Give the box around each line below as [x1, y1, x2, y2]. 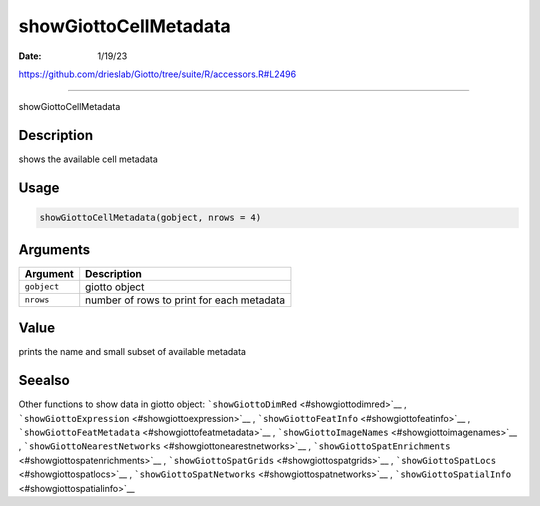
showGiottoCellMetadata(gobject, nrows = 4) [39, 212, 262, 224]
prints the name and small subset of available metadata [18, 346, 247, 358]
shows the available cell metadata [18, 153, 159, 165]
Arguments [18, 241, 91, 258]
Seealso [18, 372, 70, 389]
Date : [18, 50, 42, 62]
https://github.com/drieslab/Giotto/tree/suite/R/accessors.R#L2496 [18, 68, 297, 80]
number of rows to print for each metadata [85, 293, 286, 307]
